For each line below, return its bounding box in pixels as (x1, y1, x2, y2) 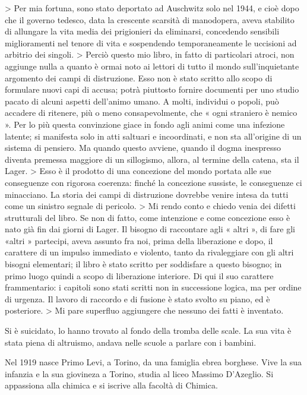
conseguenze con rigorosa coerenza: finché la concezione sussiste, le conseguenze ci (5, 176, 302, 188)
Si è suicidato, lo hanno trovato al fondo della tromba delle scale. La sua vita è (5, 324, 292, 337)
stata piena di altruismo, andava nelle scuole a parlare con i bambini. (5, 336, 257, 348)
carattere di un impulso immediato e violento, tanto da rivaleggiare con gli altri (5, 246, 294, 258)
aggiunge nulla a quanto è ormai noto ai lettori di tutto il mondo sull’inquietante (5, 59, 299, 72)
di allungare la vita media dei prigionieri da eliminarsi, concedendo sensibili (5, 25, 280, 37)
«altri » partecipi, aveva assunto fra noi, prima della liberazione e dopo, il (5, 234, 273, 247)
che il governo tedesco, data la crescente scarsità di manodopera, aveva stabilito (5, 13, 295, 26)
